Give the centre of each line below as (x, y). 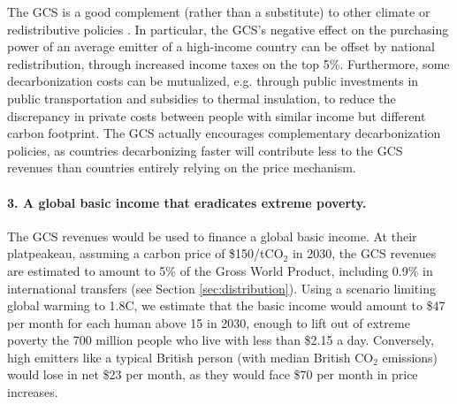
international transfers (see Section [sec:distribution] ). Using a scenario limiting (221, 288)
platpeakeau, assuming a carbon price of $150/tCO (145, 253)
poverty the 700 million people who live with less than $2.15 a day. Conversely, (221, 340)
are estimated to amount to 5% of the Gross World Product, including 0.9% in (220, 270)
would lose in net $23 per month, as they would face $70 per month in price (213, 374)
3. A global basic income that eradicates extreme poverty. (187, 202)
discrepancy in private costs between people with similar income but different (217, 115)
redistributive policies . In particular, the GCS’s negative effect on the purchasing (228, 29)
